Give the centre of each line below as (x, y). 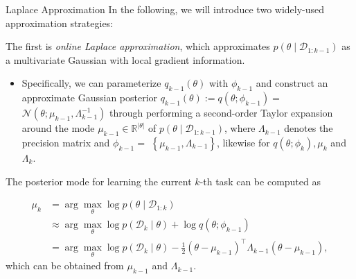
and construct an (292, 83)
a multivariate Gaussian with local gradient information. (125, 59)
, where (240, 128)
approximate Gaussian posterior (90, 98)
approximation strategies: (60, 23)
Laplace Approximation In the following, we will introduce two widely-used (165, 9)
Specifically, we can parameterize (91, 83)
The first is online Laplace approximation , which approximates (138, 46)
